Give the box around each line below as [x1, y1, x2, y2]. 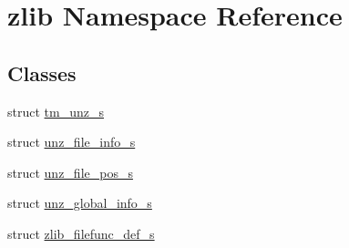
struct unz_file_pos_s [7, 162, 133, 181]
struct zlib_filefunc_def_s [7, 223, 155, 243]
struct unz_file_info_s [7, 132, 136, 151]
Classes [7, 58, 77, 87]
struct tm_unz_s [7, 101, 104, 120]
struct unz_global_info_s [7, 193, 152, 212]
